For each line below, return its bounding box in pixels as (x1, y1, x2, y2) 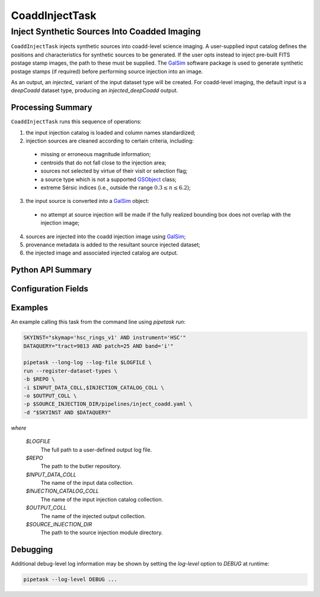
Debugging (11, 545, 53, 555)
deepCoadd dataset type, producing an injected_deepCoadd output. (11, 87, 178, 94)
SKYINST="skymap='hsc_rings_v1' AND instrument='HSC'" (23, 334, 186, 341)
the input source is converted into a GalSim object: (25, 198, 149, 205)
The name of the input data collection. (40, 479, 134, 487)
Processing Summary (11, 103, 92, 113)
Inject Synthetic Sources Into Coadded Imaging (11, 26, 201, 37)
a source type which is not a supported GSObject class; (40, 176, 177, 183)
